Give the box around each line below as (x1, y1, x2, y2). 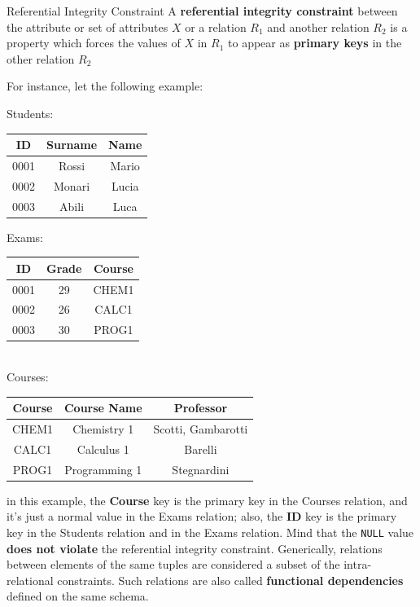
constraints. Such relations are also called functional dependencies (57, 571, 404, 588)
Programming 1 (64, 460, 142, 477)
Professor (173, 399, 228, 416)
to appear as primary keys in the (228, 34, 402, 51)
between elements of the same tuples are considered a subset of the (7, 556, 340, 573)
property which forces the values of (7, 34, 181, 51)
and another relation (267, 18, 370, 35)
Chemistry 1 (72, 420, 134, 437)
